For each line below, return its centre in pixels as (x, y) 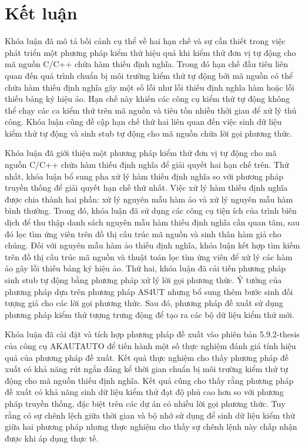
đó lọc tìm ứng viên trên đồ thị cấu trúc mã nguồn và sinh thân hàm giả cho (143, 233)
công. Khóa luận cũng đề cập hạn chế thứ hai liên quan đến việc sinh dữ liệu (143, 122)
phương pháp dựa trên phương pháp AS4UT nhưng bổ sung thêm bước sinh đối (149, 291)
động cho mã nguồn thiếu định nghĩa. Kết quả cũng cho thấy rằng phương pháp (149, 380)
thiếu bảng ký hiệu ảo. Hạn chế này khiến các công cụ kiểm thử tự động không (147, 99)
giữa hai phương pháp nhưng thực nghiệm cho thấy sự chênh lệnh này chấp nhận (151, 427)
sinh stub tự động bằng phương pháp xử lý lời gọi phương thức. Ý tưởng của (143, 280)
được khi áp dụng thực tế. (52, 438)
